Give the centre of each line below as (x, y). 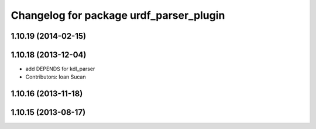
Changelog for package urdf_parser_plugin (118, 15)
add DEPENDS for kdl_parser (60, 69)
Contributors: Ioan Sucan (56, 77)
